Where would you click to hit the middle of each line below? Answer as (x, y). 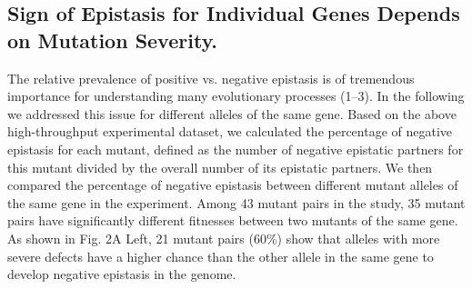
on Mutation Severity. (113, 40)
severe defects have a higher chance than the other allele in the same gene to (221, 256)
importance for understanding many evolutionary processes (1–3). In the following (236, 96)
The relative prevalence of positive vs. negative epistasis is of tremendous (211, 78)
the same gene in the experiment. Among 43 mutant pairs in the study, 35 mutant (236, 202)
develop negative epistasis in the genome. (122, 274)
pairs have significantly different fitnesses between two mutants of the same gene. (233, 220)
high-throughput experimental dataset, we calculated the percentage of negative (230, 131)
